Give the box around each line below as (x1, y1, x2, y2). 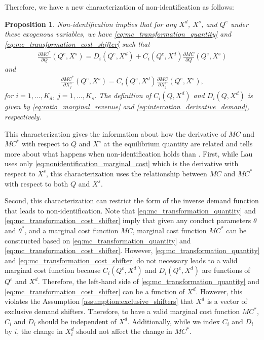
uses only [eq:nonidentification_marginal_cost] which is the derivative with (5, 158, 239, 169)
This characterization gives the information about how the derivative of (5, 128, 227, 139)
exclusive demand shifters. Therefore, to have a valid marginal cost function (5, 306, 240, 317)
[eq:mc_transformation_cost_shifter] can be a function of (5, 286, 185, 296)
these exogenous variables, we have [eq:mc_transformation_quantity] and (5, 28, 232, 39)
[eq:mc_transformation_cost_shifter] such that (5, 38, 150, 49)
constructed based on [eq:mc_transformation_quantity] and (5, 235, 191, 245)
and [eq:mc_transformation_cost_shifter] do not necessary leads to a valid (5, 255, 238, 265)
